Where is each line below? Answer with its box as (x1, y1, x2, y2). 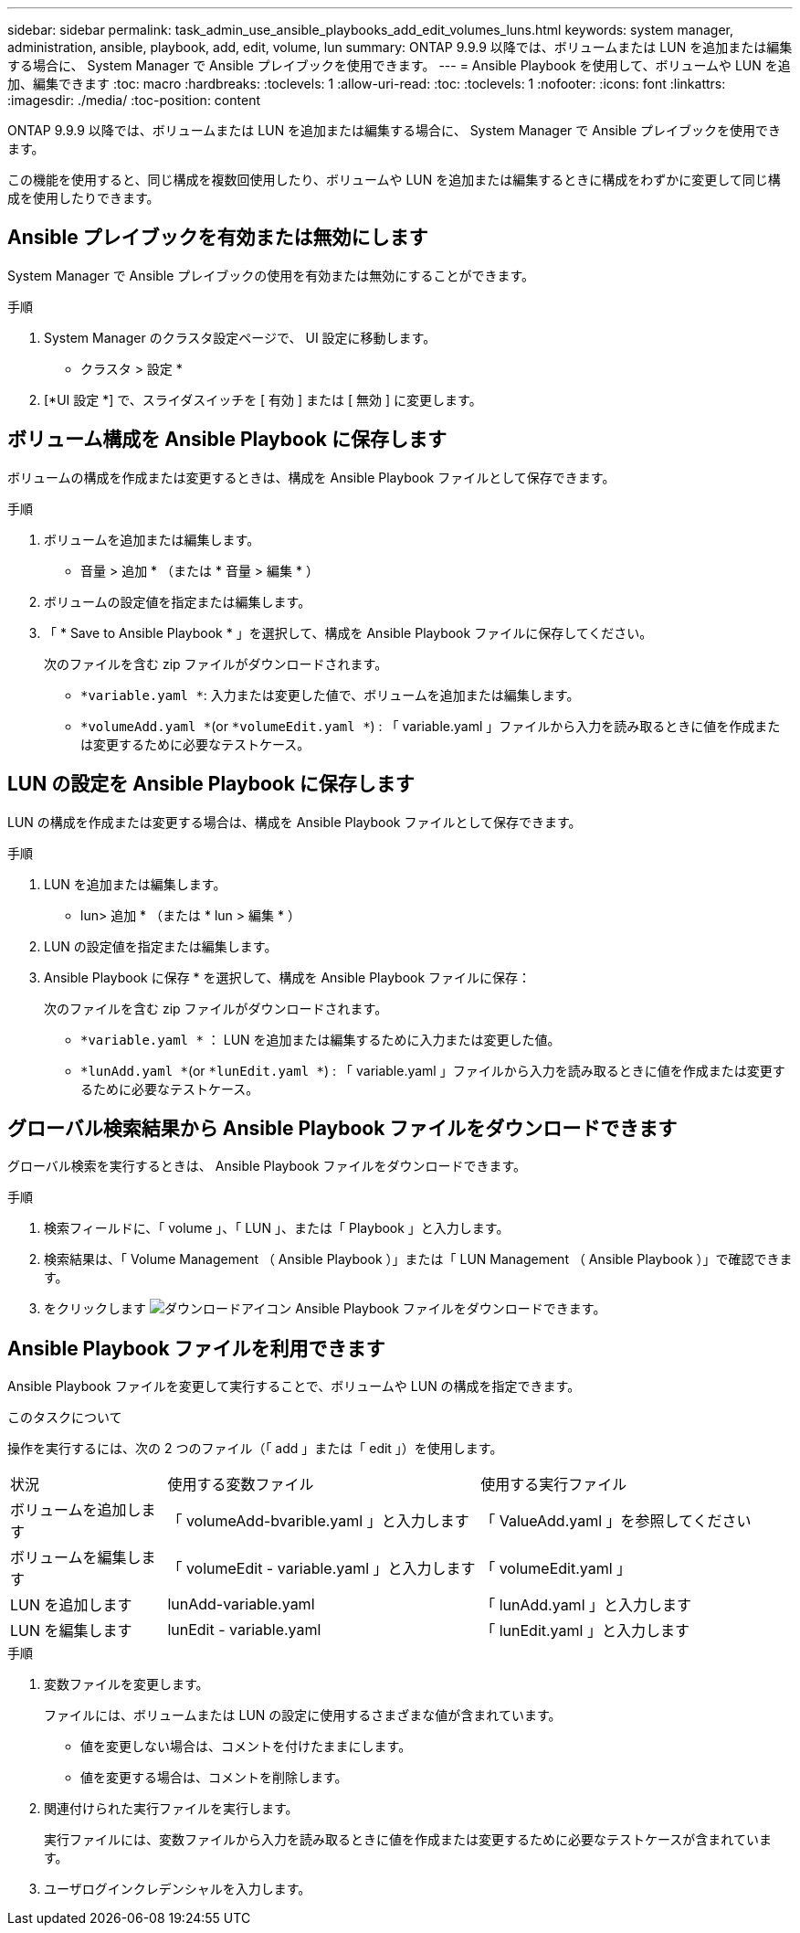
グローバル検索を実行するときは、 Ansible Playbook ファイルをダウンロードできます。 (7, 1158, 527, 1174)
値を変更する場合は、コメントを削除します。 (80, 1769, 348, 1786)
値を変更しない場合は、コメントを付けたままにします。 (80, 1738, 412, 1755)
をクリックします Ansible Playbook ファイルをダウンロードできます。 (44, 1301, 606, 1317)
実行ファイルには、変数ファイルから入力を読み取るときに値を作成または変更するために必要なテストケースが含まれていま (44, 1832, 772, 1848)
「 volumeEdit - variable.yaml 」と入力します (167, 1559, 476, 1578)
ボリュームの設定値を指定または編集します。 (44, 593, 311, 610)
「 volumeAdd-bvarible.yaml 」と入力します (167, 1512, 469, 1531)
